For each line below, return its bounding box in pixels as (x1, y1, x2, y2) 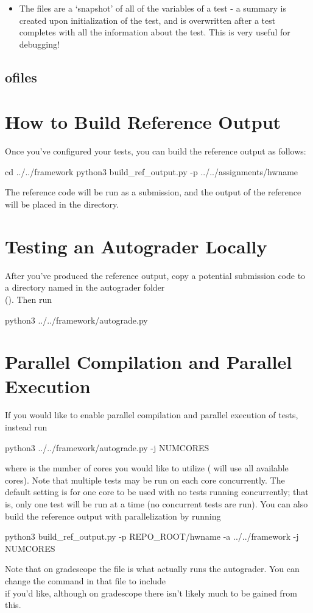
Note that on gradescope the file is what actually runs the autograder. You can (5, 562, 300, 575)
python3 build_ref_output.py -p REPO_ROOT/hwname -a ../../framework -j (5, 530, 299, 543)
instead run (5, 421, 47, 433)
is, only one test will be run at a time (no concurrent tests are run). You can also (5, 498, 308, 510)
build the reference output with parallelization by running (5, 509, 221, 522)
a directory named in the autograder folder (5, 281, 165, 294)
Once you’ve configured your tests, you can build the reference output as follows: (5, 145, 306, 158)
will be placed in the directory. (5, 198, 119, 211)
